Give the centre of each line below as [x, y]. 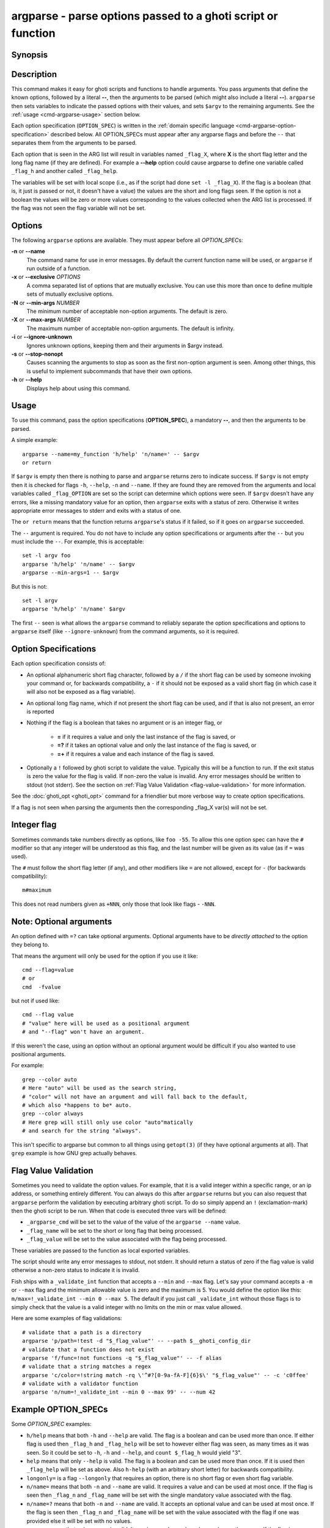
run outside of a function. [59, 268]
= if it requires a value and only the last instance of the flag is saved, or [146, 736]
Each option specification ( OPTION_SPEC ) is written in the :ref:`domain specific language [123, 126]
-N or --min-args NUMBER [46, 303]
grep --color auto [50, 1079]
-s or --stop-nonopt [37, 354]
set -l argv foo [46, 556]
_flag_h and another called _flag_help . [65, 171]
